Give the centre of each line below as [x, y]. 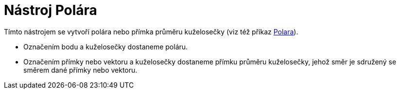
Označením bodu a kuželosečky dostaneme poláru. [106, 46]
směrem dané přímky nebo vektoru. [80, 70]
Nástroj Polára [51, 10]
